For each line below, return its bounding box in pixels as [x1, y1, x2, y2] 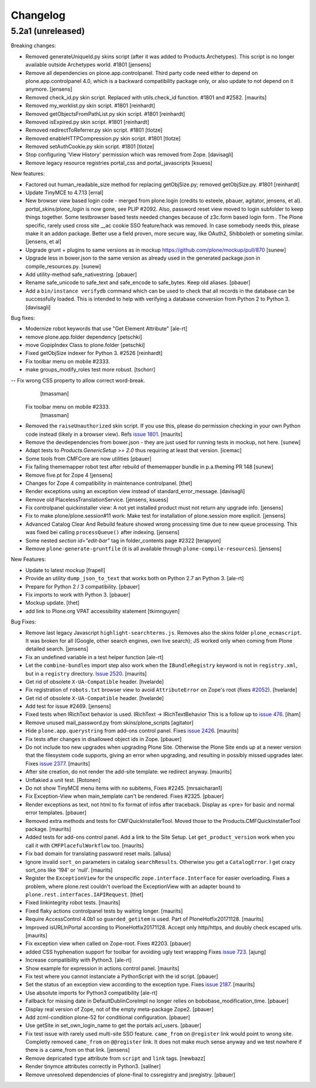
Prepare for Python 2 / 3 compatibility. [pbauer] [25, 583, 140, 590]
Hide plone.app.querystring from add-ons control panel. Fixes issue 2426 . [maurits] [25, 727, 239, 734]
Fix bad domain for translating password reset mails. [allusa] [25, 850, 171, 857]
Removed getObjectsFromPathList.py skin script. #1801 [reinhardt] [25, 110, 186, 117]
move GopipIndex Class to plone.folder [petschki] [25, 342, 145, 349]
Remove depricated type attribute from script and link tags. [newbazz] [25, 1055, 206, 1062]
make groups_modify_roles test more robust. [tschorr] [25, 366, 156, 373]
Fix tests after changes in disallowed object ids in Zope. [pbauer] [25, 735, 182, 742]
